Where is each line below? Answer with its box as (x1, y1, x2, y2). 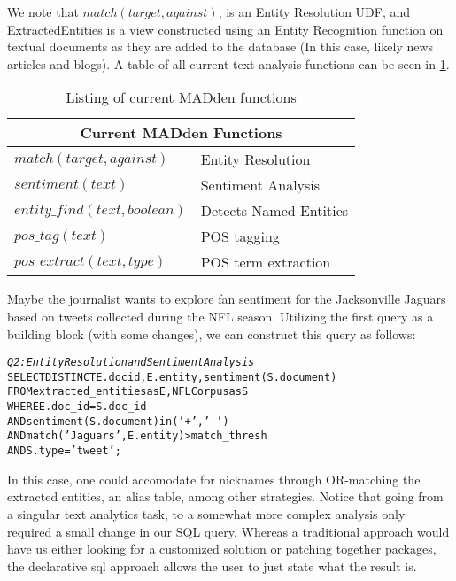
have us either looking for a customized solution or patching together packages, (7, 539, 437, 558)
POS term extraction (200, 252, 331, 273)
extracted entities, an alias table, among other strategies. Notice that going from (7, 487, 444, 506)
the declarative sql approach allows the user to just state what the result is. (7, 556, 417, 575)
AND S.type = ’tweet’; (7, 445, 121, 458)
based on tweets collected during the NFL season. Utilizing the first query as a (7, 306, 434, 325)
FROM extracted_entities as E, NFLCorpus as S (7, 385, 249, 399)
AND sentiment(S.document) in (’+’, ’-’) (7, 414, 229, 428)
